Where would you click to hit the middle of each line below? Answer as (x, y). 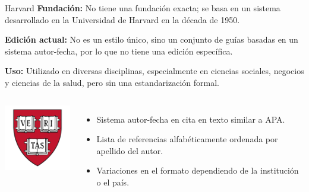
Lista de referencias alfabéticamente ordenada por (187, 139)
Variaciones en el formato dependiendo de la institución (198, 170)
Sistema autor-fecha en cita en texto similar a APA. (191, 119)
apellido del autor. (130, 150)
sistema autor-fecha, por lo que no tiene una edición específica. (119, 51)
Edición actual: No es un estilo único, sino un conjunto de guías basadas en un (152, 39)
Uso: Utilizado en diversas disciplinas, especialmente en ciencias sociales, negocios (154, 71)
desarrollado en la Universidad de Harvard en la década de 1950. (122, 19)
